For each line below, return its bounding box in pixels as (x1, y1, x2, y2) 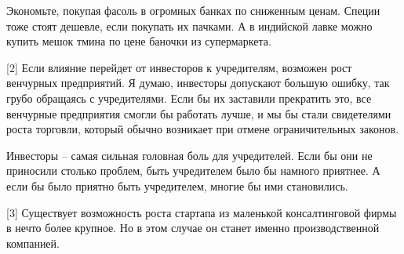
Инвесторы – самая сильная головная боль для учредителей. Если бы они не (6, 147, 373, 163)
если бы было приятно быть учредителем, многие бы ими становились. (6, 177, 348, 194)
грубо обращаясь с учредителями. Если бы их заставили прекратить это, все (6, 89, 372, 106)
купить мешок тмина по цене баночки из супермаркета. (6, 33, 271, 49)
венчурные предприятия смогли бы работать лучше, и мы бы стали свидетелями (6, 105, 391, 122)
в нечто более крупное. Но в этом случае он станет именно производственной (6, 220, 380, 236)
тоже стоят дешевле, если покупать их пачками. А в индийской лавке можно (6, 17, 373, 34)
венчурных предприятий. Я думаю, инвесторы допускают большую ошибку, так (6, 74, 390, 91)
